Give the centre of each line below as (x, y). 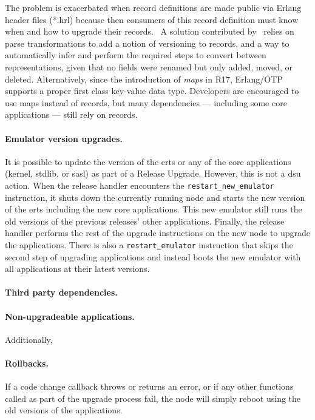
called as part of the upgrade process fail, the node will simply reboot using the (153, 398)
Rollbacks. (27, 363)
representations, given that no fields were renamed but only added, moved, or (149, 66)
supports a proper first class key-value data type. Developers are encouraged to (152, 91)
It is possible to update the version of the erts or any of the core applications (148, 161)
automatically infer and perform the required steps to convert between (136, 55)
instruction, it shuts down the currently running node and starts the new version (155, 197)
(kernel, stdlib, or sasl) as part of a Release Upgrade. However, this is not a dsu (153, 173)
